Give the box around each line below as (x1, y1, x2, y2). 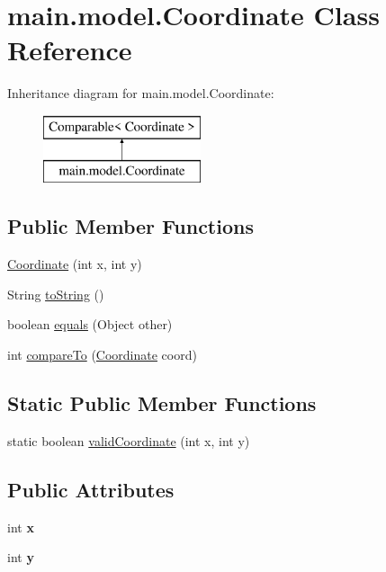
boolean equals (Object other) (7, 315, 173, 334)
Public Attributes (7, 475, 175, 503)
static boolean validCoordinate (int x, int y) (7, 431, 250, 450)
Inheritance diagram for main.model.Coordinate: (7, 84, 274, 103)
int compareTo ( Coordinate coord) (7, 345, 197, 364)
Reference (7, 31, 132, 68)
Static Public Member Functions (7, 389, 317, 417)
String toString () (7, 284, 104, 303)
